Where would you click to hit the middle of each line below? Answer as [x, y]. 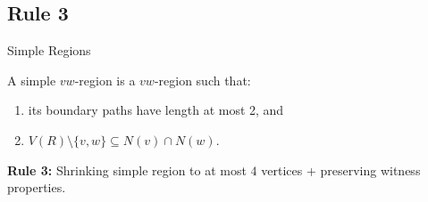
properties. [37, 187]
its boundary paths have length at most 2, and [156, 110]
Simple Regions [49, 50]
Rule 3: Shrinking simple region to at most [127, 170]
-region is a [105, 80]
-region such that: [202, 80]
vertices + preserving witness [341, 170]
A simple [32, 80]
